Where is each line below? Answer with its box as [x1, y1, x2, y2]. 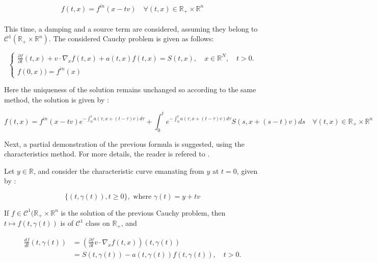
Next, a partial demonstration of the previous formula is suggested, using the [4, 138, 245, 149]
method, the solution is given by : [4, 94, 109, 104]
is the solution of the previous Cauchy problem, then [61, 207, 226, 218]
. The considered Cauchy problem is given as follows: [48, 33, 214, 44]
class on [86, 218, 110, 228]
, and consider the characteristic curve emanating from [34, 165, 204, 176]
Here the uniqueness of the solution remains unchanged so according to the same [4, 84, 256, 95]
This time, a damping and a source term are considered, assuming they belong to [4, 23, 258, 34]
